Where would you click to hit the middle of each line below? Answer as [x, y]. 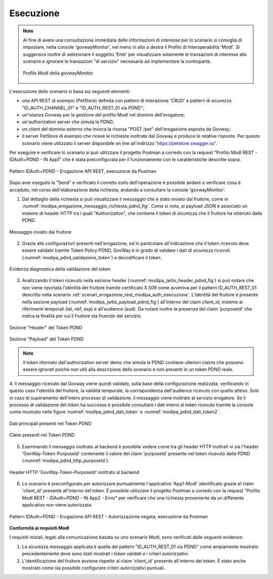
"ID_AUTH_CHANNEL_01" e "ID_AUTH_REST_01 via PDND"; [83, 108]
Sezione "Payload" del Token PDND [47, 339]
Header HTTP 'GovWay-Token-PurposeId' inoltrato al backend [74, 472]
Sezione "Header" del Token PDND [46, 327]
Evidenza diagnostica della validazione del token [60, 269]
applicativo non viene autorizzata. [57, 505]
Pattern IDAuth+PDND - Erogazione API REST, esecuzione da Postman [83, 171]
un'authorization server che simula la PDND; [68, 122]
